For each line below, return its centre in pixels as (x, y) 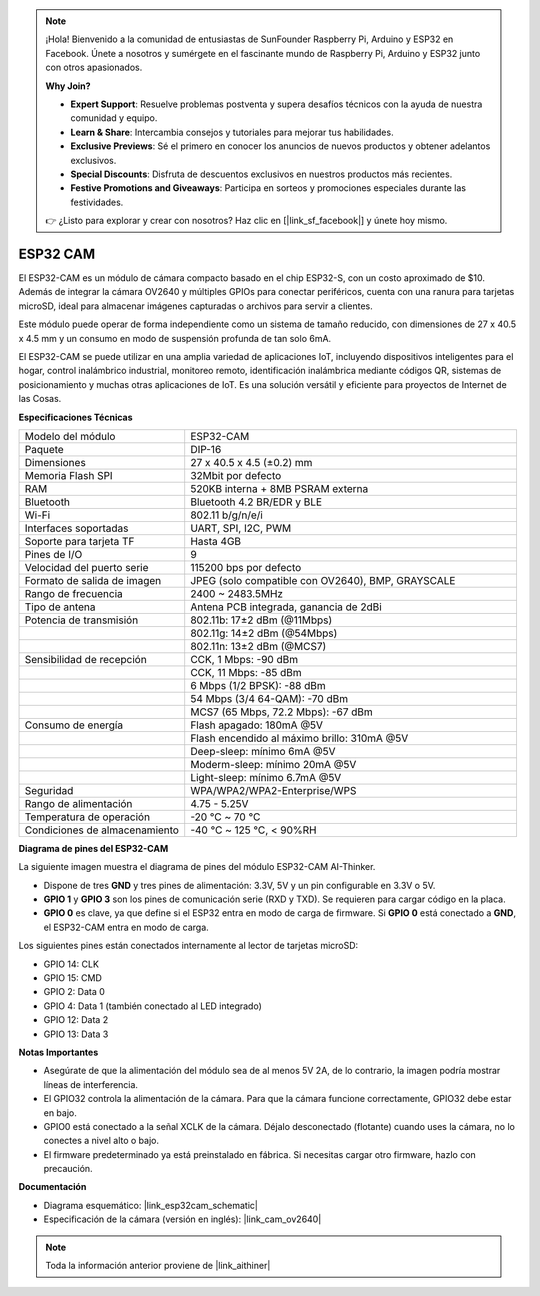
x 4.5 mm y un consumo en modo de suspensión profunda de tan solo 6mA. (175, 338)
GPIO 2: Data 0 (74, 992)
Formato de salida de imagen (93, 580)
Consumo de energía (74, 725)
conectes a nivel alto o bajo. (101, 1141)
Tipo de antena (60, 607)
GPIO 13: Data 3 (76, 1034)
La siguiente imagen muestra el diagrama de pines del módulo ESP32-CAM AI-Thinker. (197, 867)
